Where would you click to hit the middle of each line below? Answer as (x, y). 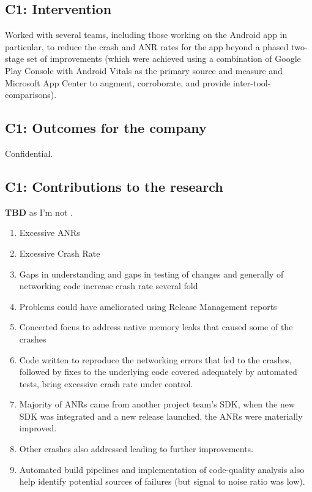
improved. (38, 428)
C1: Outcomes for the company (106, 128)
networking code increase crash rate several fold (109, 286)
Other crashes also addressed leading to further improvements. (136, 449)
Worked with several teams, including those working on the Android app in (146, 35)
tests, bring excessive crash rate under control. (106, 383)
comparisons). (31, 95)
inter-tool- (252, 82)
